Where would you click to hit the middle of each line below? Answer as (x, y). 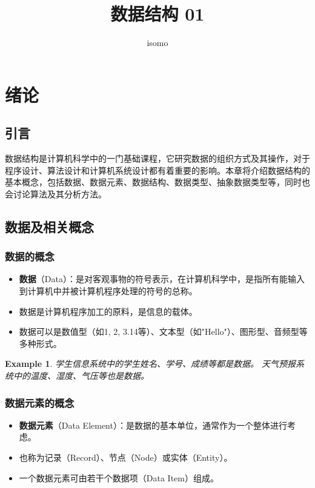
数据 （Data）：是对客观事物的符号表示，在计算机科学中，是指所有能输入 (162, 279)
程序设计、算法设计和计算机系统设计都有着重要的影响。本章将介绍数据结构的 (157, 170)
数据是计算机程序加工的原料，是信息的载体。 (108, 311)
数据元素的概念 (40, 402)
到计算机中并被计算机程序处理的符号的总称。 (108, 291)
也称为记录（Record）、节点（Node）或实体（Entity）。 (126, 457)
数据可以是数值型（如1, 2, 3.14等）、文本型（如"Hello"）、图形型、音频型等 (163, 331)
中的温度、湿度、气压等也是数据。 (81, 376)
